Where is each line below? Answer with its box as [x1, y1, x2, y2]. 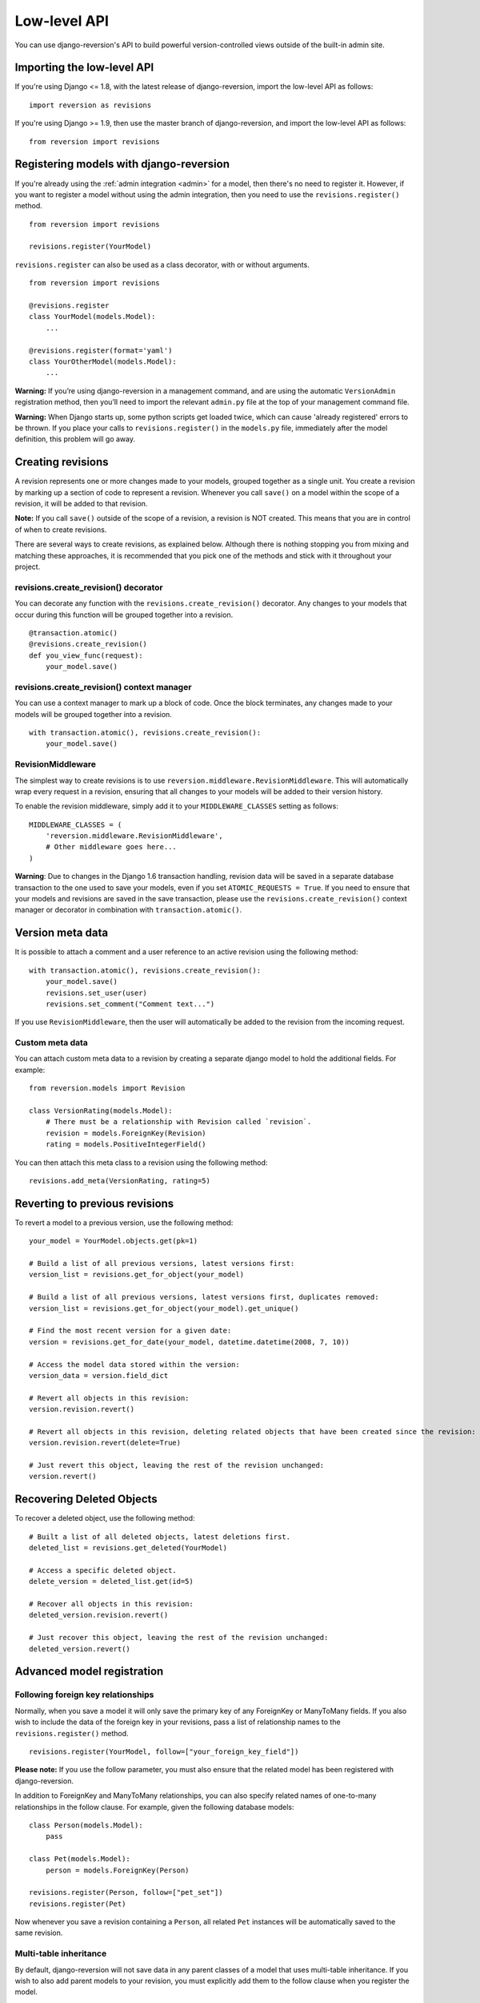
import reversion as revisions [29, 100, 152, 110]
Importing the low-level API [14, 61, 154, 75]
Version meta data [14, 926, 108, 940]
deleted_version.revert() [29, 1644, 131, 1654]
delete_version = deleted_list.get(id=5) [29, 1577, 194, 1586]
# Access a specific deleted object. [29, 1566, 178, 1574]
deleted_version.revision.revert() [29, 1610, 169, 1620]
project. [14, 562, 41, 571]
